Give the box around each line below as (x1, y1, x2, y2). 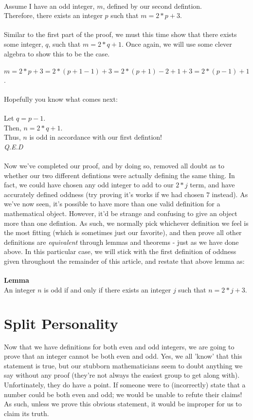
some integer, (4, 38, 43, 49)
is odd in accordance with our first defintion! (29, 132, 162, 142)
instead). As (212, 189, 248, 199)
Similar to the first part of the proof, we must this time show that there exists (4, 29, 237, 39)
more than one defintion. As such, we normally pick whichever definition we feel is (4, 218, 249, 228)
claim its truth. (4, 408, 49, 418)
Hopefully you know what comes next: (4, 93, 118, 104)
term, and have (190, 180, 235, 190)
